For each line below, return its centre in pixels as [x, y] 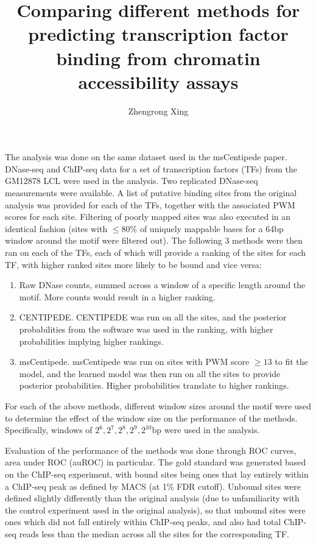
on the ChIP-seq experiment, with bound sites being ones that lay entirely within [157, 474]
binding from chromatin [158, 58]
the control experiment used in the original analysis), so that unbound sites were [155, 510]
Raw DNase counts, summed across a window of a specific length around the [162, 285]
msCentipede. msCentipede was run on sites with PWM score [134, 362]
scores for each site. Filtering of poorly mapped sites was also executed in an [148, 217]
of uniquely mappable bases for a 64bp [212, 228]
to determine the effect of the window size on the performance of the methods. [151, 418]
